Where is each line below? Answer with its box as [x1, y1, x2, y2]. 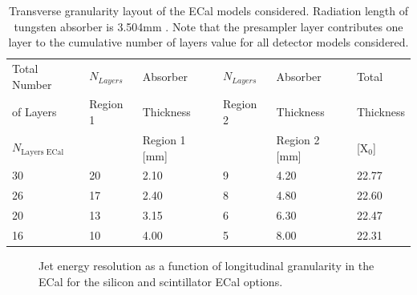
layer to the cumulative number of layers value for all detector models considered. [8, 34, 409, 51]
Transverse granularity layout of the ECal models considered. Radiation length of [9, 2, 408, 18]
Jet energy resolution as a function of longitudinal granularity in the [38, 257, 374, 273]
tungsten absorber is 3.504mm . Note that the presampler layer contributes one [14, 18, 403, 34]
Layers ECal [21, 147, 64, 156]
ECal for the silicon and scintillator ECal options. [38, 273, 283, 289]
